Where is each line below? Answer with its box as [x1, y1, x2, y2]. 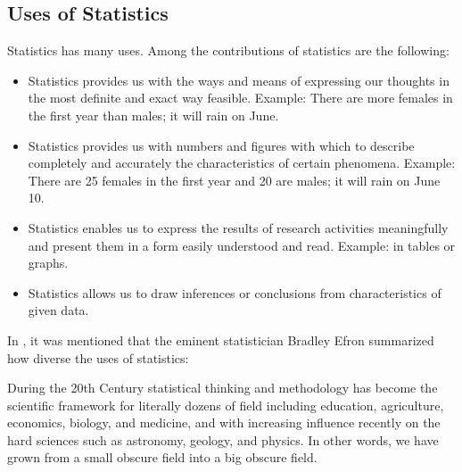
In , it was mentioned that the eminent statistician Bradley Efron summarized [7, 330, 434, 349]
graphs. [28, 253, 69, 272]
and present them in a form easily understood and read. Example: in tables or [28, 236, 456, 254]
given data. [28, 301, 89, 319]
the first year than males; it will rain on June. [28, 105, 279, 124]
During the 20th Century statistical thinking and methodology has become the [7, 378, 438, 397]
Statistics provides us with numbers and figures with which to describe [28, 136, 415, 154]
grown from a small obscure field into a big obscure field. [7, 448, 318, 467]
